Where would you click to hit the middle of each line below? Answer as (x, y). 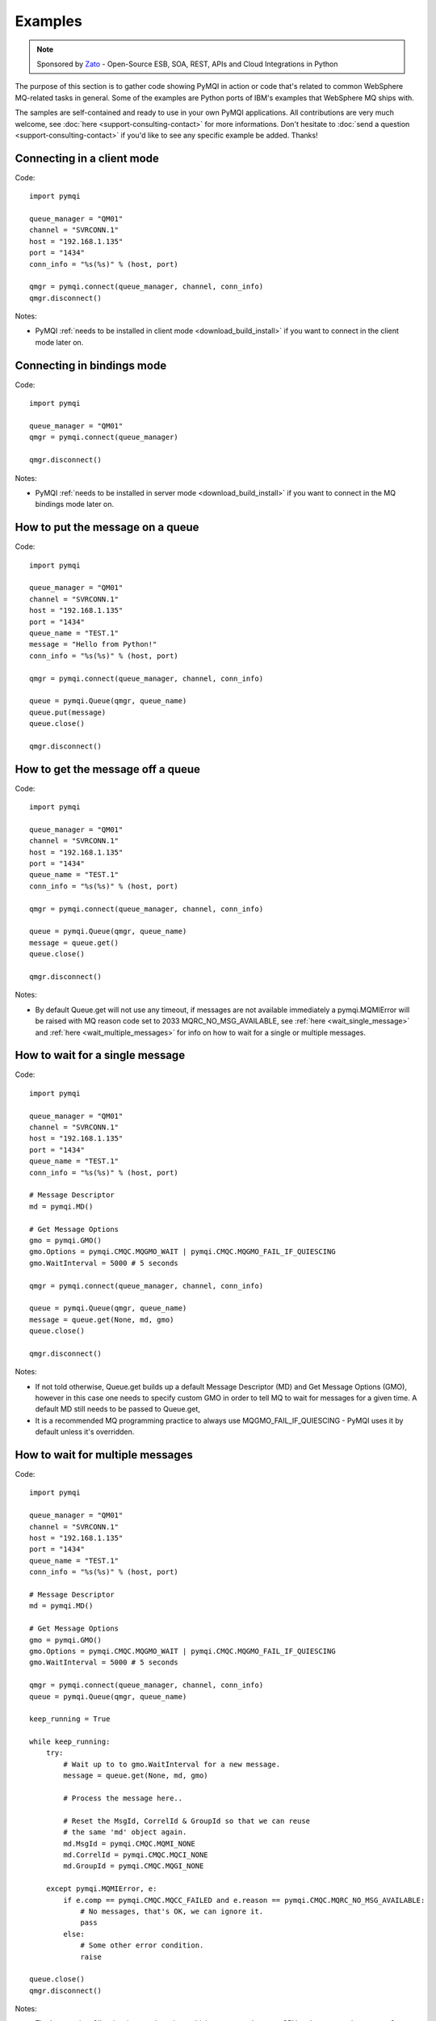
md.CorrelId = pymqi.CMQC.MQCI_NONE (136, 1854)
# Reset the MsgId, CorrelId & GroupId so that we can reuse (187, 1821)
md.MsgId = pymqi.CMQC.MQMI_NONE (129, 1844)
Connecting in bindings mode (91, 365)
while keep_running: (70, 1742)
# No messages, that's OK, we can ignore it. (172, 1911)
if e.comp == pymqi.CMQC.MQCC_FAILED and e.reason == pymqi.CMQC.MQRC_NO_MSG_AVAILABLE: (244, 1900)
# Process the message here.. (123, 1798)
